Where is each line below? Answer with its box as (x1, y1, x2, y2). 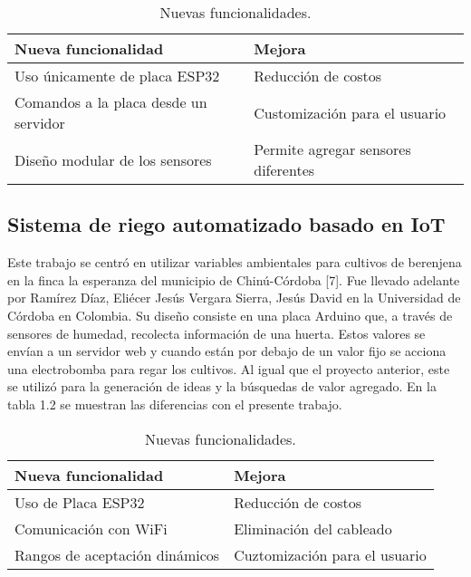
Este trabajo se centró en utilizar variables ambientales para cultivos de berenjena (7, 253, 462, 272)
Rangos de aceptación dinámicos (14, 543, 220, 565)
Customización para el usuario (254, 101, 447, 123)
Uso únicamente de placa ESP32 (14, 65, 220, 86)
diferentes (254, 159, 315, 180)
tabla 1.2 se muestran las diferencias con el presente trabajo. (7, 394, 342, 413)
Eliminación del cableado (234, 517, 392, 539)
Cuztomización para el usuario (234, 543, 427, 565)
